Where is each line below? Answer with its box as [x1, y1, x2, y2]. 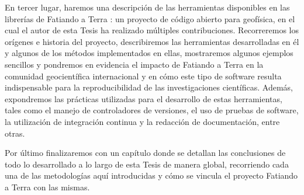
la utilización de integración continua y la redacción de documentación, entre [5, 115, 280, 127]
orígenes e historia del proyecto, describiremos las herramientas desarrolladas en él [5, 35, 299, 47]
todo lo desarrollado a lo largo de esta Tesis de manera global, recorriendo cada [5, 158, 289, 170]
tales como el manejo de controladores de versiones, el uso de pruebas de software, [5, 104, 299, 116]
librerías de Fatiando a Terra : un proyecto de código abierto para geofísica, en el [5, 12, 295, 25]
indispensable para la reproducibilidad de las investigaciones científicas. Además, [5, 81, 293, 93]
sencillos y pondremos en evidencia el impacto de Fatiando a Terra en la [5, 58, 264, 70]
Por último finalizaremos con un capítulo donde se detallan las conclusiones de [5, 147, 286, 159]
